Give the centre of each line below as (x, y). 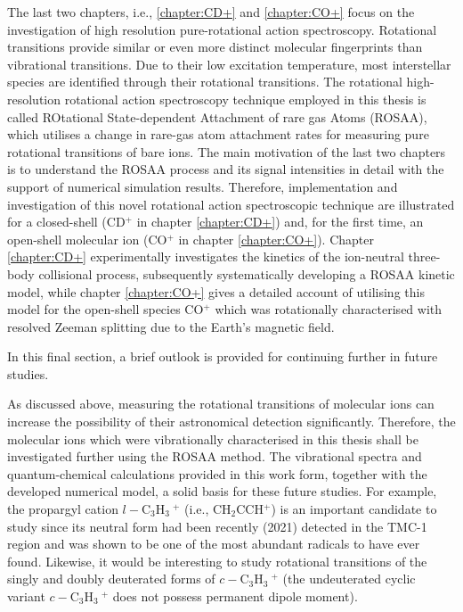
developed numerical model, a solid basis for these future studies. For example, (222, 491)
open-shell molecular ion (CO (87, 239)
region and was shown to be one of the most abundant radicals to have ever (214, 544)
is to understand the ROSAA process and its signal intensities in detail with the (226, 169)
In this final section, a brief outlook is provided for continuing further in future (223, 356)
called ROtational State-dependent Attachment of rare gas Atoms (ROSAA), (217, 116)
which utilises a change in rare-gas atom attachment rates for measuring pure (218, 134)
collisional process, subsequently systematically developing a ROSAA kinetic (247, 273)
